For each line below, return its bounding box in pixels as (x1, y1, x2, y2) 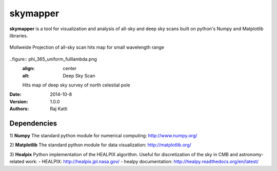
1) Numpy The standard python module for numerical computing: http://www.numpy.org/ (9, 132, 197, 138)
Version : (9, 98, 28, 104)
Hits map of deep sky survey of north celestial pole (22, 82, 130, 88)
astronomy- (239, 151, 264, 157)
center (63, 66, 77, 72)
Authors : (9, 105, 29, 112)
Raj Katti (50, 105, 68, 112)
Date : (9, 91, 22, 97)
